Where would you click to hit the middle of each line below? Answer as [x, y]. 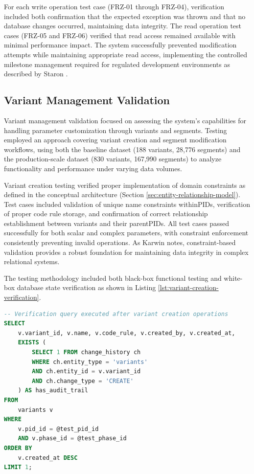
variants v [35, 410]
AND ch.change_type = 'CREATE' [83, 381]
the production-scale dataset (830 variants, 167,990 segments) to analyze [113, 159]
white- [233, 278]
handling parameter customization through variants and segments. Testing [115, 130]
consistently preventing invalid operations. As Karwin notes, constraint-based [120, 242]
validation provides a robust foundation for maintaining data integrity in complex [126, 252]
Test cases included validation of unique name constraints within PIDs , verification [127, 204]
